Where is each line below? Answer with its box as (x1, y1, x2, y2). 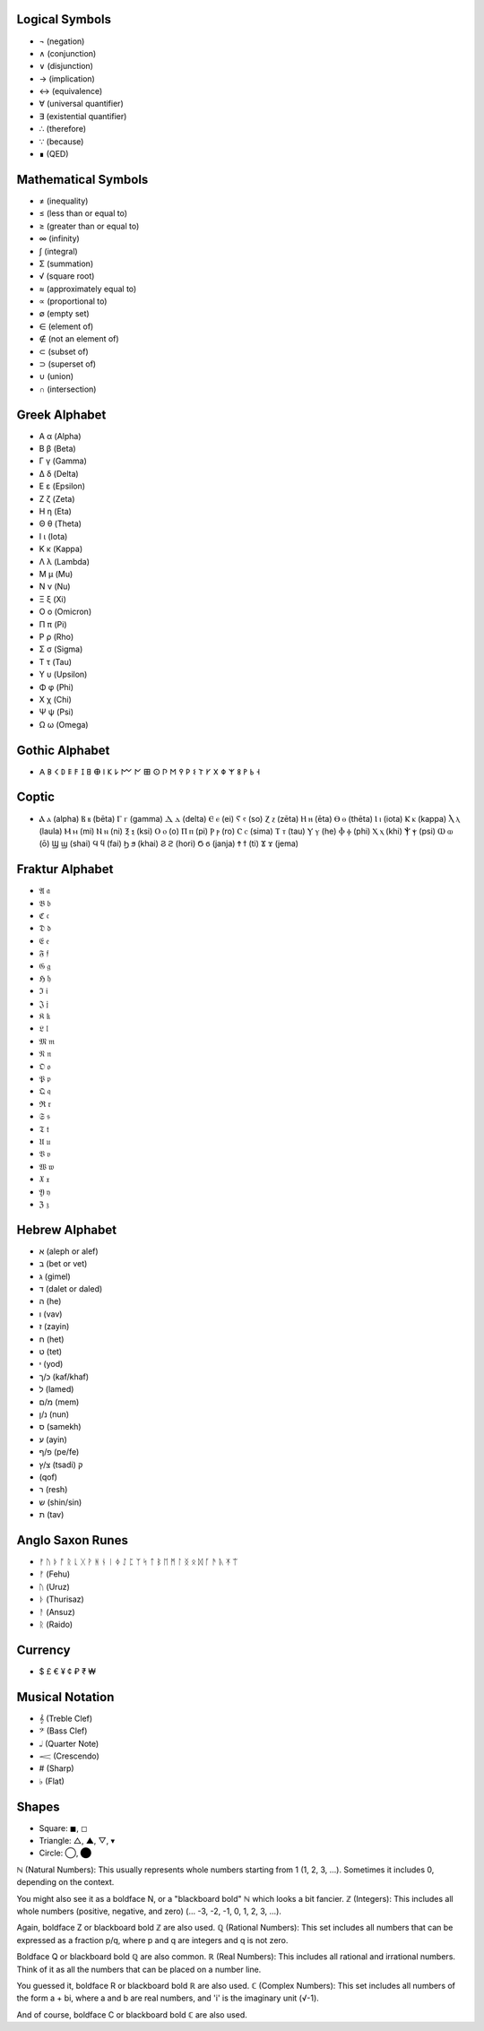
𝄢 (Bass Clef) (39, 1725, 88, 1736)
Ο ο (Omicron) (39, 606, 92, 618)
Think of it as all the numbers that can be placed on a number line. (16, 1964, 262, 1975)
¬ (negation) (39, 36, 85, 47)
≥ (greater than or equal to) (39, 220, 140, 231)
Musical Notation (16, 1690, 115, 1705)
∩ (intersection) (39, 384, 97, 394)
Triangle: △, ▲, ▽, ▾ (39, 1835, 116, 1845)
